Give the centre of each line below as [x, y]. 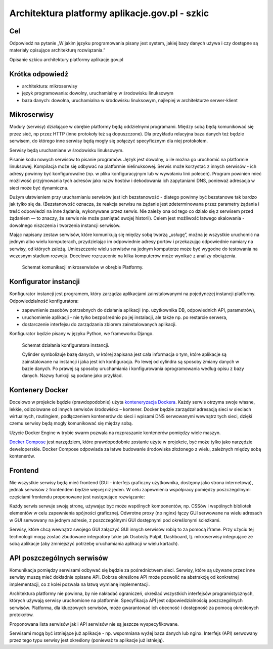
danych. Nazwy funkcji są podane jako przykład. [73, 376]
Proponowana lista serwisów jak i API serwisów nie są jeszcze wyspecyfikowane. [94, 624]
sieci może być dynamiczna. [39, 188]
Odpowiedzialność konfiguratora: [44, 301]
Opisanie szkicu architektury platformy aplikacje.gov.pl [66, 59]
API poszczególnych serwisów [59, 558]
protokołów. [21, 615]
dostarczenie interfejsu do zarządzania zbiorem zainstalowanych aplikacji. [99, 324]
